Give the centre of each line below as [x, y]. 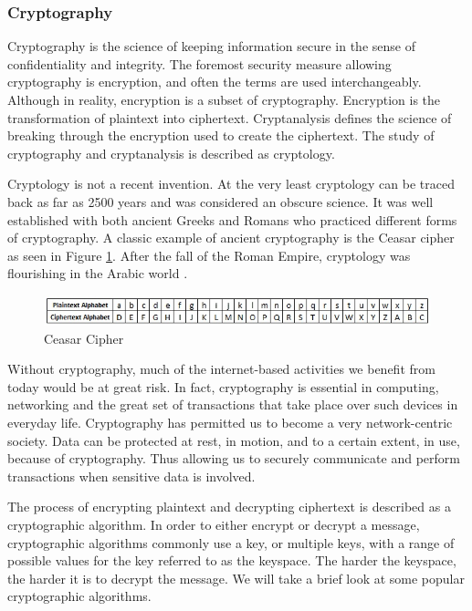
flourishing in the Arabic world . [98, 273]
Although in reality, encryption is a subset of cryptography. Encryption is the [224, 99]
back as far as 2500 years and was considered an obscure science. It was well [220, 201]
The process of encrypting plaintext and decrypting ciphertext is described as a [229, 507]
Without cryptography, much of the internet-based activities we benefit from [221, 369]
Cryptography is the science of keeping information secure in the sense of [211, 46]
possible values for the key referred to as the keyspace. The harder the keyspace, [232, 560]
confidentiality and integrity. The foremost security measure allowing [199, 63]
